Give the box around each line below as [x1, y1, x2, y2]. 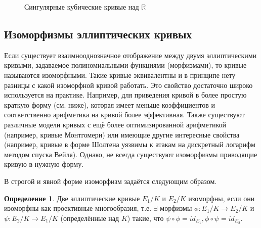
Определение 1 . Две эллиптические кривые [4, 193, 140, 203]
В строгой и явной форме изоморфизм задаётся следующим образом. [4, 175, 217, 186]
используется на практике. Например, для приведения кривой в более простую [4, 89, 247, 100]
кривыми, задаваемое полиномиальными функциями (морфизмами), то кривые [4, 60, 247, 70]
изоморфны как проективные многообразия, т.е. [4, 203, 152, 213]
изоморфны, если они [188, 193, 255, 203]
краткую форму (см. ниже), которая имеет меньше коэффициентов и [4, 99, 215, 110]
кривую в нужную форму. [4, 159, 84, 169]
